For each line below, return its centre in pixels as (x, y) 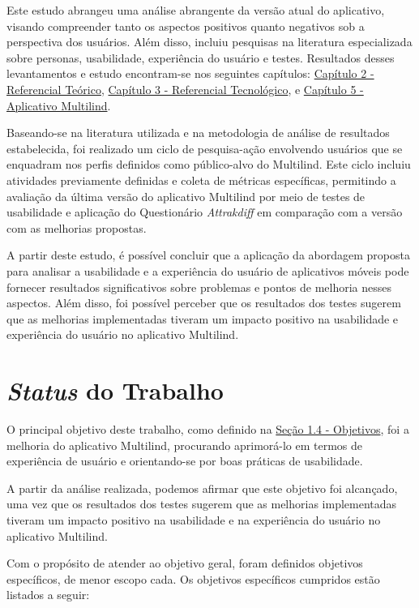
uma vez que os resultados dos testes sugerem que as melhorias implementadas (202, 504)
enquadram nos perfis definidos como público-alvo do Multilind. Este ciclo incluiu (209, 164)
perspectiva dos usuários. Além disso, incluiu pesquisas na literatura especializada (209, 42)
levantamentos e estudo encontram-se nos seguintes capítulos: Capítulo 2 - (190, 73)
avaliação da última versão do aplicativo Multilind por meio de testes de (186, 196)
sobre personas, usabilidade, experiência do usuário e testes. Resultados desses (201, 57)
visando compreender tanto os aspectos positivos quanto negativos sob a (186, 26)
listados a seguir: (48, 595)
